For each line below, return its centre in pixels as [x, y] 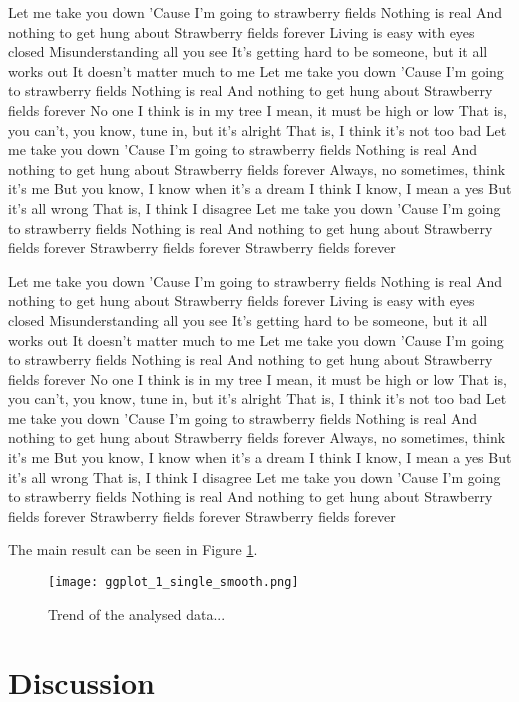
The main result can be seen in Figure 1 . [133, 549]
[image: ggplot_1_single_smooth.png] [173, 582]
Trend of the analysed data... [137, 613]
